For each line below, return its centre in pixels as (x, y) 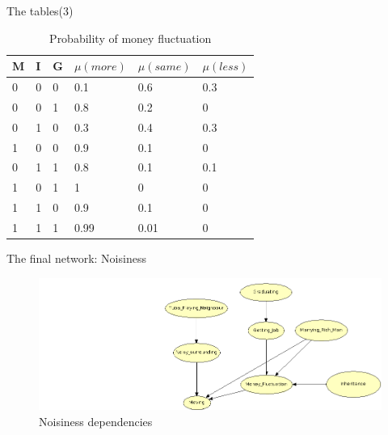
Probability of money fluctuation (131, 38)
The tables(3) (40, 11)
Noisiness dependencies (96, 421)
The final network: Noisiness (76, 258)
